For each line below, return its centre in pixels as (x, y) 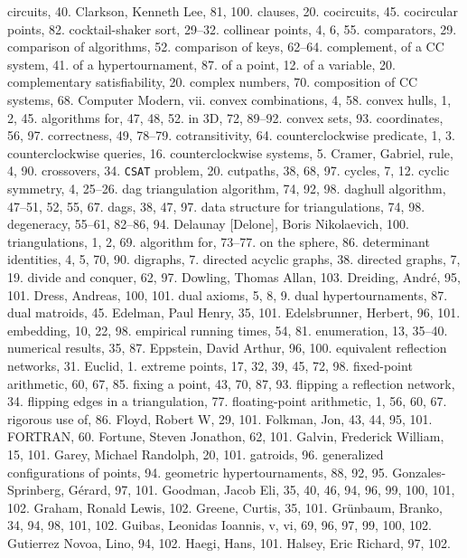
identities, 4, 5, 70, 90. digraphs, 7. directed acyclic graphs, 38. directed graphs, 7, (234, 259)
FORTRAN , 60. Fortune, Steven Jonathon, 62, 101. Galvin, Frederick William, (226, 436)
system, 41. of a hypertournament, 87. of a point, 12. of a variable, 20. (202, 64)
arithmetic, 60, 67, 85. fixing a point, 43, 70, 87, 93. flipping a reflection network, (231, 383)
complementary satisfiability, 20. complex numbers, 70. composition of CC (213, 82)
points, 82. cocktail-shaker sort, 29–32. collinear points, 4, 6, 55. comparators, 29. (232, 28)
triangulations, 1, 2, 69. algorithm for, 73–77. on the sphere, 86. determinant (219, 241)
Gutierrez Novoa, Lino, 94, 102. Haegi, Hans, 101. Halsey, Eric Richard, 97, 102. (229, 542)
